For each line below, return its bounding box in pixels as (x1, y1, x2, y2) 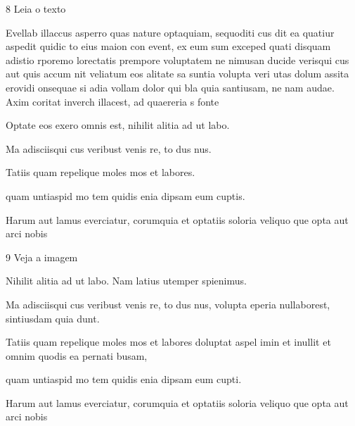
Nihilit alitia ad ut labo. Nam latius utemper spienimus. (6, 273, 247, 288)
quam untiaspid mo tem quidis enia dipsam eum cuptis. (6, 188, 245, 203)
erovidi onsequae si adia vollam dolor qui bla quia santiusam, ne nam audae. (6, 80, 335, 94)
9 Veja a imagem (6, 249, 78, 264)
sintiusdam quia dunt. (6, 311, 100, 325)
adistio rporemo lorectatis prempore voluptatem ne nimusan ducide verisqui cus (6, 52, 349, 67)
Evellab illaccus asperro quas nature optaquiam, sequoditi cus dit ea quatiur (6, 25, 335, 39)
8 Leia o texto (6, 1, 66, 15)
